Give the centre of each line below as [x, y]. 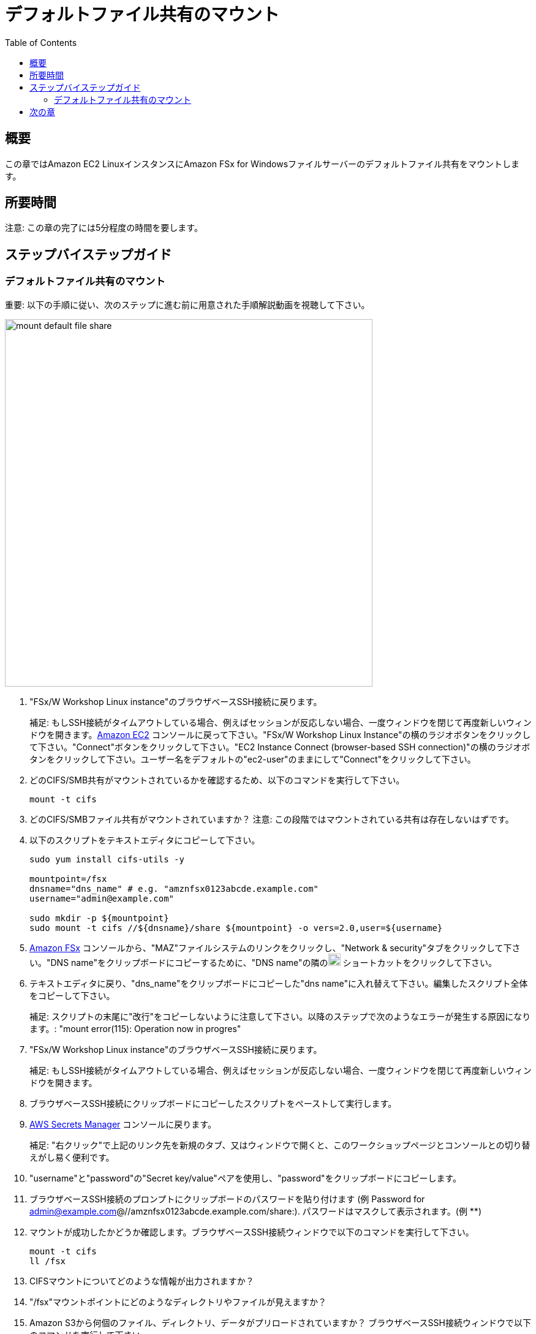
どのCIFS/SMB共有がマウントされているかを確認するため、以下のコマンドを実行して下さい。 [217, 780]
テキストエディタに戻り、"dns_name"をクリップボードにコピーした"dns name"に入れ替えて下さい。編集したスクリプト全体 [279, 983]
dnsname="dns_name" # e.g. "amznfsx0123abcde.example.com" [174, 888]
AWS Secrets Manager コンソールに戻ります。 [123, 1124]
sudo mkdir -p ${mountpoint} [99, 918]
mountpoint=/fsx [68, 879]
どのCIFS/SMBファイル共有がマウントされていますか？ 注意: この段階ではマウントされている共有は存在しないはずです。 [272, 819]
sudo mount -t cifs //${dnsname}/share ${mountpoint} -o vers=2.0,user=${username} [236, 928]
